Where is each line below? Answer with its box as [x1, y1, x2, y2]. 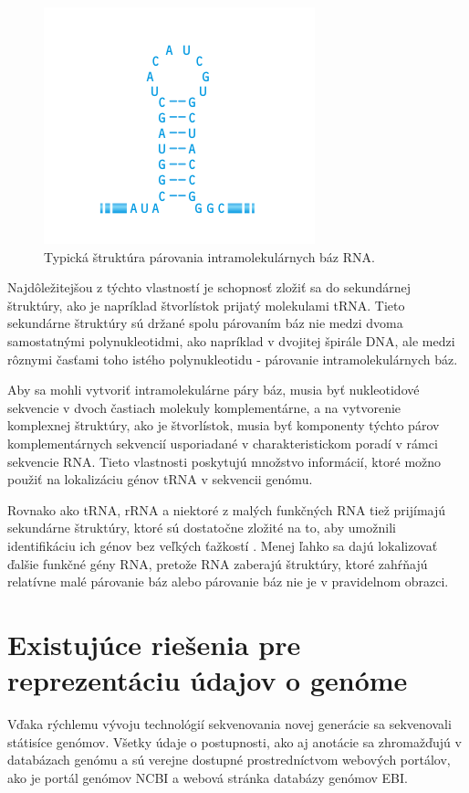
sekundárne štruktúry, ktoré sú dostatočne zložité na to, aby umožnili [7, 518, 396, 537]
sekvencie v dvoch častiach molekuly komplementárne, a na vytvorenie [7, 397, 401, 417]
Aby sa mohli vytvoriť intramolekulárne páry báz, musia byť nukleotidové [7, 380, 420, 399]
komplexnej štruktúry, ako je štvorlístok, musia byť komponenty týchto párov [7, 416, 440, 435]
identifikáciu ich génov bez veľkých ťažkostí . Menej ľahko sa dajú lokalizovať [7, 535, 438, 555]
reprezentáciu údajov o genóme [7, 661, 408, 699]
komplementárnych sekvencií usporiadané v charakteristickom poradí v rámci [7, 433, 438, 452]
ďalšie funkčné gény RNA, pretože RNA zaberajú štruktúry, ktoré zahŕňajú [7, 554, 428, 573]
